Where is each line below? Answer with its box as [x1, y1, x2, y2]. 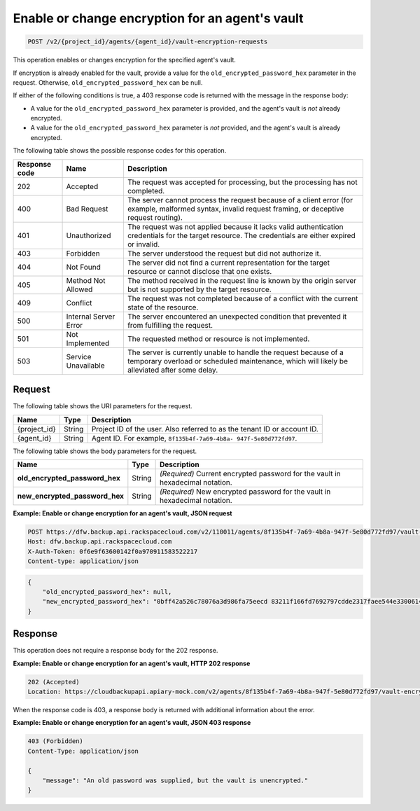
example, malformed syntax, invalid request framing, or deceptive [127, 204, 344, 214]
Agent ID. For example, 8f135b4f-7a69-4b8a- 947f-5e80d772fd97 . [91, 433, 297, 443]
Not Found [66, 262, 101, 272]
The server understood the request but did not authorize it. [127, 249, 321, 258]
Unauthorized [66, 230, 111, 240]
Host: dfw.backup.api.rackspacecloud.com [27, 538, 172, 546]
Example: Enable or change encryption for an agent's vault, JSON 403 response [13, 719, 251, 727]
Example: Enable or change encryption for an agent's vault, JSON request [13, 508, 232, 518]
